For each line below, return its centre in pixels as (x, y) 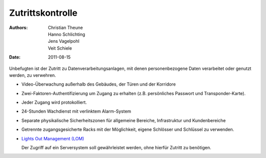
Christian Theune (66, 28)
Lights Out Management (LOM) (53, 138)
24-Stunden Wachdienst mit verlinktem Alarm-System (76, 111)
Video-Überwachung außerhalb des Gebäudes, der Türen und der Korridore (99, 84)
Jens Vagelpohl (64, 41)
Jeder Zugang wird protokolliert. (54, 102)
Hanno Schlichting (67, 34)
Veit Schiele (60, 48)
